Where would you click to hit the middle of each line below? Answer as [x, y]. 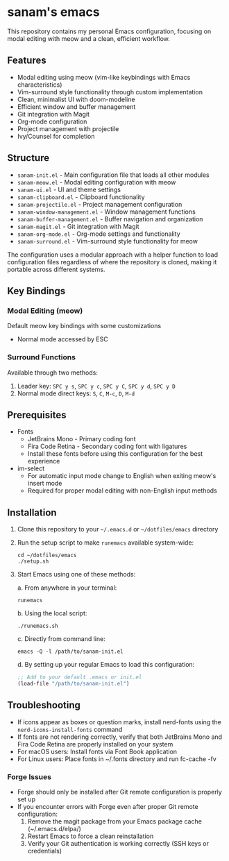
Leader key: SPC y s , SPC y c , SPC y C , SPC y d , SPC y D [96, 386]
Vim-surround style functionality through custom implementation [110, 92]
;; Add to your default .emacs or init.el [79, 677]
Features [27, 61]
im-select [31, 468]
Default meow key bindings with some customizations [84, 326]
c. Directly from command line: [61, 639]
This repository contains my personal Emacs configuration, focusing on [109, 31]
